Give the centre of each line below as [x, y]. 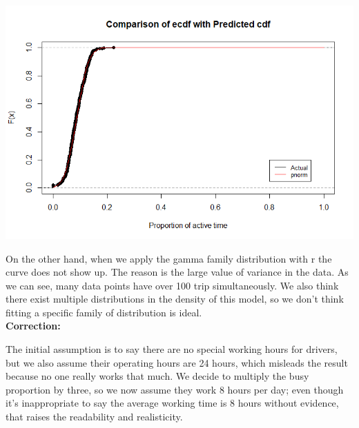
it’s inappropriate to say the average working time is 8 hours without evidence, [172, 403]
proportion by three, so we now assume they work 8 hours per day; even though [175, 389]
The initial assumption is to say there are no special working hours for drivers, [172, 349]
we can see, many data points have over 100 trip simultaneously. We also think [172, 285]
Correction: [33, 326]
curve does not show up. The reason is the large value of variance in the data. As [177, 272]
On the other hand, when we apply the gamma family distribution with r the [169, 258]
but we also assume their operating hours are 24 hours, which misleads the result [177, 362]
